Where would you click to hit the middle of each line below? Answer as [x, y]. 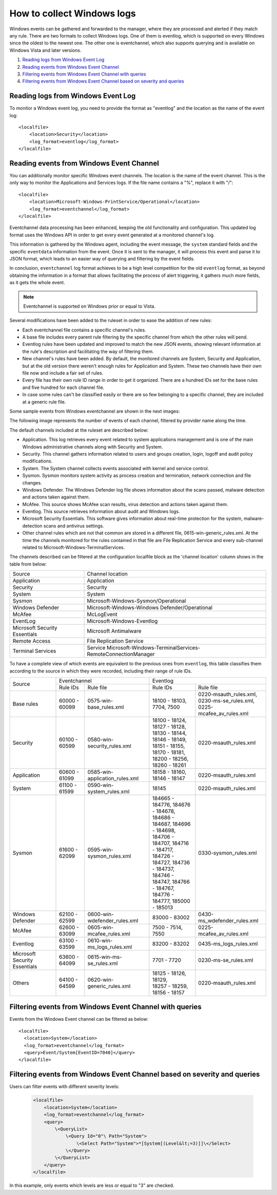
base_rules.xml [106, 707]
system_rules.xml [108, 791]
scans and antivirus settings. [74, 526]
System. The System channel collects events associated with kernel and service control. [116, 468]
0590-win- [101, 785]
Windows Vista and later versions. [45, 50]
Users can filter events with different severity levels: [64, 1087]
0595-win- [101, 849]
